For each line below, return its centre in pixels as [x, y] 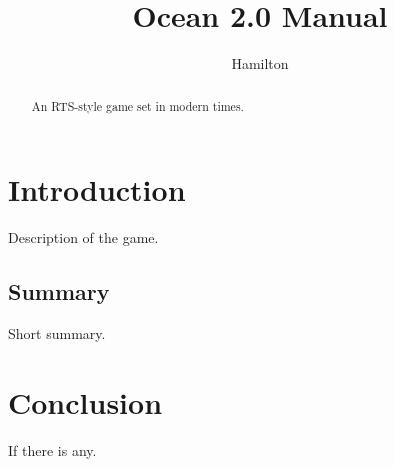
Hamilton [260, 63]
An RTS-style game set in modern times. [137, 105]
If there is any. [52, 449]
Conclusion [85, 401]
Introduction [97, 189]
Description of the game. [83, 237]
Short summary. [57, 332]
